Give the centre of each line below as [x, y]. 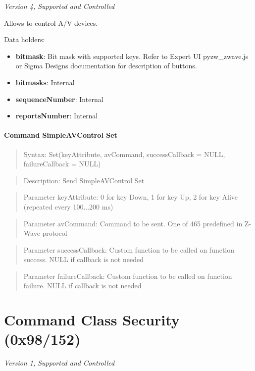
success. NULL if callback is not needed [83, 259]
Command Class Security [92, 320]
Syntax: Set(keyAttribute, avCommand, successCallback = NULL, [124, 154]
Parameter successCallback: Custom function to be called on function [129, 249]
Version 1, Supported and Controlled [59, 363]
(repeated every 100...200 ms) [68, 206]
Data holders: [25, 39]
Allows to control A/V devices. [51, 23]
